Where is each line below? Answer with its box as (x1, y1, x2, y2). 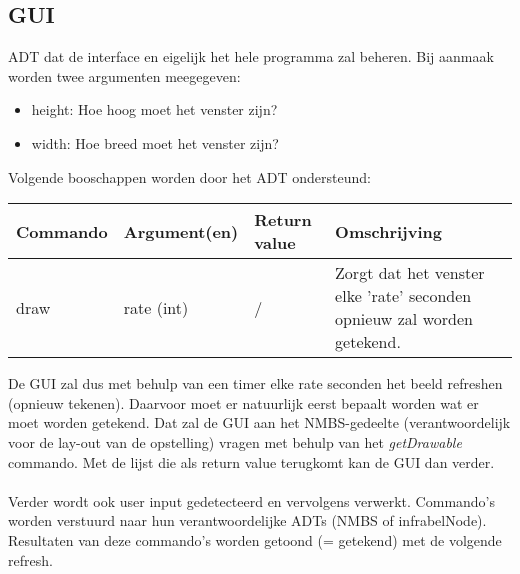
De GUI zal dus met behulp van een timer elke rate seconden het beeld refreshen (8, 373, 503, 394)
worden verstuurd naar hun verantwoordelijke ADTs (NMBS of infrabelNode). (8, 510, 487, 531)
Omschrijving (335, 219, 442, 243)
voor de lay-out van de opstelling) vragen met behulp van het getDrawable (8, 431, 462, 452)
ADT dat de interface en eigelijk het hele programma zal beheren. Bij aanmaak (8, 46, 494, 67)
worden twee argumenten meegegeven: (8, 65, 241, 86)
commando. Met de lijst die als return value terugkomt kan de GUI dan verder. (8, 451, 495, 472)
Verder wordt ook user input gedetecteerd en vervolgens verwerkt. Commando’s (8, 490, 496, 511)
